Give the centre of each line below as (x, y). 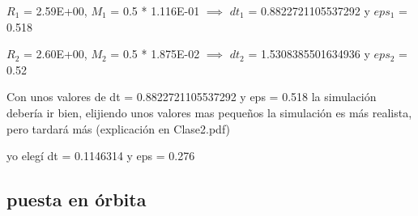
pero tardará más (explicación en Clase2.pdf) (119, 128)
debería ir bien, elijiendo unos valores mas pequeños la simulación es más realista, (209, 112)
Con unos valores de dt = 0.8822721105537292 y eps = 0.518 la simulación (192, 97)
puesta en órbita (77, 199)
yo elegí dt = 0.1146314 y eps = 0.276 (101, 156)
